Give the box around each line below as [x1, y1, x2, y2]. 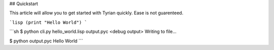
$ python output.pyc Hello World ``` [9, 38, 83, 44]
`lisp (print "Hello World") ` [9, 19, 87, 25]
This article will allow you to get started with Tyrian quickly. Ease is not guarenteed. [9, 10, 184, 16]
